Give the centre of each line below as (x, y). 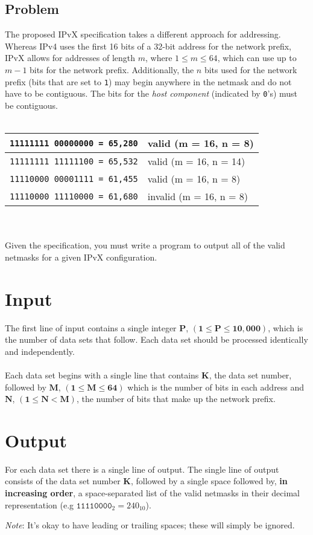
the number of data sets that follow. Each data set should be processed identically (156, 339)
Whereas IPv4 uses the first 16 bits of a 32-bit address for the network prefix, (148, 46)
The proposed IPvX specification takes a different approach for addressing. (143, 34)
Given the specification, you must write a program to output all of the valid (145, 245)
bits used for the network (251, 69)
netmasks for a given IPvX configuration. (81, 257)
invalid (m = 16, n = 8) (198, 196)
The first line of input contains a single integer (91, 327)
